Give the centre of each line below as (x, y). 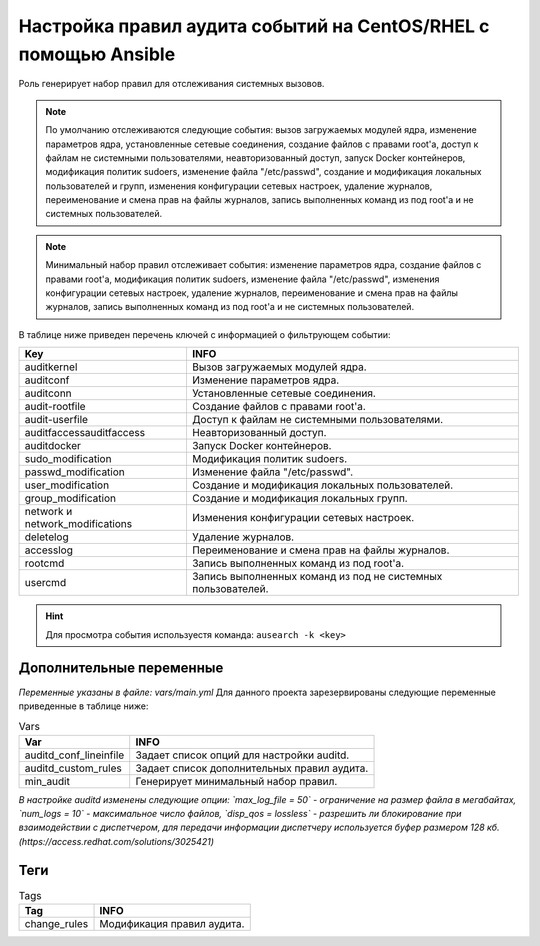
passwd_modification (74, 472)
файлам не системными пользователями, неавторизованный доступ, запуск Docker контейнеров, (255, 157)
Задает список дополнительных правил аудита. (252, 768)
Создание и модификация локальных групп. (300, 498)
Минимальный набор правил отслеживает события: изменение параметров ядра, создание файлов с (263, 265)
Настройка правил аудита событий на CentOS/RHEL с (254, 26)
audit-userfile (56, 420)
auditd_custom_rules (73, 768)
